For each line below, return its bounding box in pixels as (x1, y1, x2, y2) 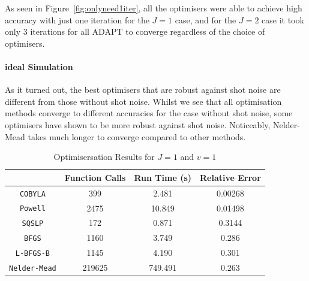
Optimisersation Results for (53, 150, 155, 163)
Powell (19, 204, 46, 213)
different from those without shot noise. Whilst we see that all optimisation (5, 95, 282, 107)
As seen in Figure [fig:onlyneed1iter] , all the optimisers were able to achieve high (5, 2, 302, 14)
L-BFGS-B (15, 249, 50, 258)
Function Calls (64, 171, 126, 183)
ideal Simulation (5, 60, 73, 72)
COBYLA (19, 189, 46, 198)
